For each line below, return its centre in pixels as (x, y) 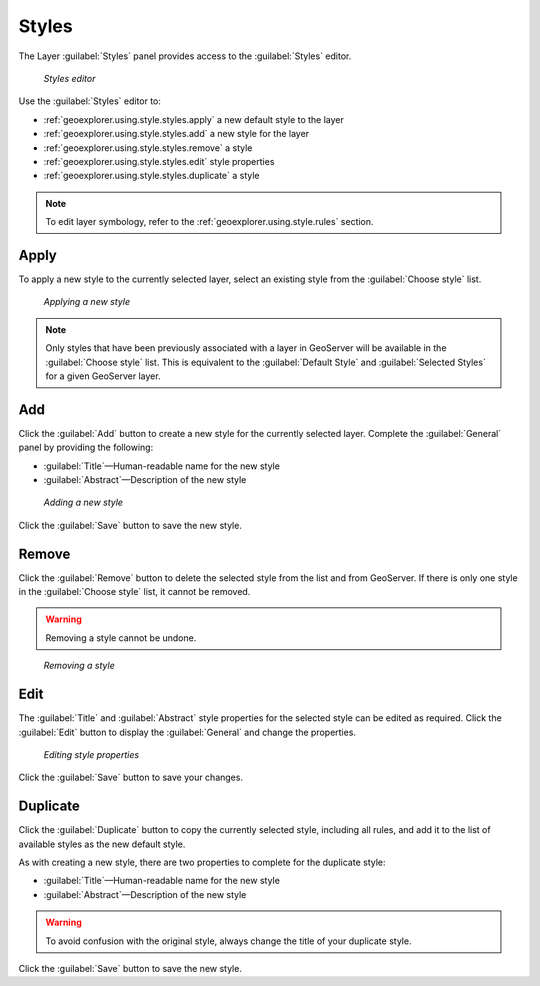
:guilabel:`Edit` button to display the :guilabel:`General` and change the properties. (187, 732)
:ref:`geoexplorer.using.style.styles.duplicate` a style (151, 176)
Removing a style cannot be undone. (121, 637)
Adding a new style (83, 502)
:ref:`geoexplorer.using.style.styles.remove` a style (148, 147)
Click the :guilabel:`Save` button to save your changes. (131, 777)
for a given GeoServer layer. (103, 376)
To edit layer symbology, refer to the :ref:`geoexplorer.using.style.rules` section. (209, 222)
